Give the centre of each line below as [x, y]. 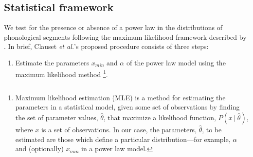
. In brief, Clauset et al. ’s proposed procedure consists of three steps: [106, 46]
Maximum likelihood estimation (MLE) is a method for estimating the [120, 97]
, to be [212, 130]
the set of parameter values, [57, 118]
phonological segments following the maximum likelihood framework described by [125, 37]
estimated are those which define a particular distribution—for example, [123, 139]
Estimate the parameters [52, 62]
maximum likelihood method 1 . [62, 73]
